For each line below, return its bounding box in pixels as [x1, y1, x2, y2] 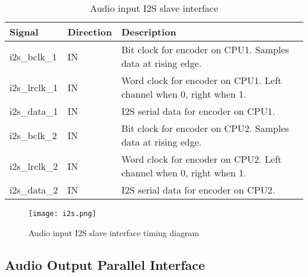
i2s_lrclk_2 [9, 159, 58, 173]
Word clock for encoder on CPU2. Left [121, 152, 282, 166]
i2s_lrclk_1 [9, 80, 58, 94]
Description [121, 25, 177, 38]
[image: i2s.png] [28, 210, 97, 218]
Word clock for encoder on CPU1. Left [121, 73, 282, 87]
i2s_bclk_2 [9, 128, 57, 142]
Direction [67, 25, 112, 38]
